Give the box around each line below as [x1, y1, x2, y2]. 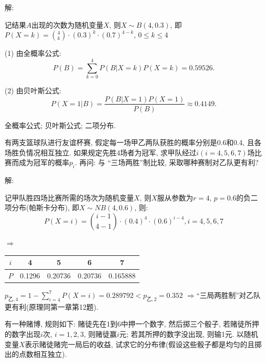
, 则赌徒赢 [84, 328, 117, 339]
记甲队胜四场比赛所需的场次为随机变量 [5, 192, 134, 203]
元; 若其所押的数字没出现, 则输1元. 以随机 [119, 328, 258, 339]
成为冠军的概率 [18, 157, 69, 168]
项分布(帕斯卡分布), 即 [5, 202, 79, 213]
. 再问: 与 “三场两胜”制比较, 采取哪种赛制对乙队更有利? [75, 157, 259, 168]
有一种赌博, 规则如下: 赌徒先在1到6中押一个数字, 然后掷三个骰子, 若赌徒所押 [5, 318, 259, 329]
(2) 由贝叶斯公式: [5, 85, 62, 95]
